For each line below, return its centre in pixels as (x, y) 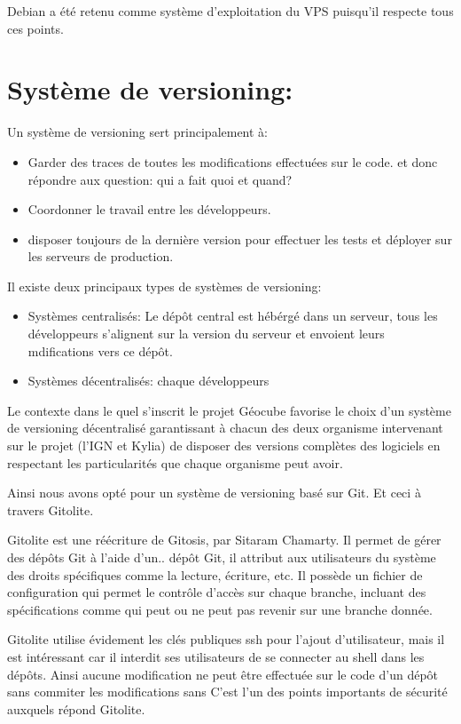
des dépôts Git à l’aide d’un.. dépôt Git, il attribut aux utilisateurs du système (222, 557)
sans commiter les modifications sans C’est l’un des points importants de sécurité (227, 692)
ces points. (35, 28)
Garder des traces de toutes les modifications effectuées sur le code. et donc (233, 161)
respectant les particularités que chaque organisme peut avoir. (175, 462)
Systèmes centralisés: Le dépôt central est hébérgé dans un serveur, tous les (233, 316)
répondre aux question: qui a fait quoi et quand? (160, 179)
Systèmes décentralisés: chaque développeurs (148, 381)
